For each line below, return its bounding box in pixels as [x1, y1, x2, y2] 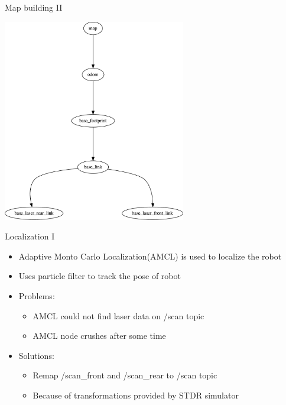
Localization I [5, 230, 55, 242]
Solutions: [18, 349, 54, 361]
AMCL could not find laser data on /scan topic [32, 309, 204, 322]
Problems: [18, 290, 55, 302]
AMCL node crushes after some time [32, 329, 166, 342]
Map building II [5, 1, 63, 13]
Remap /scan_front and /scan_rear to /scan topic [32, 369, 217, 381]
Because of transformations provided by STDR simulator [32, 389, 239, 401]
